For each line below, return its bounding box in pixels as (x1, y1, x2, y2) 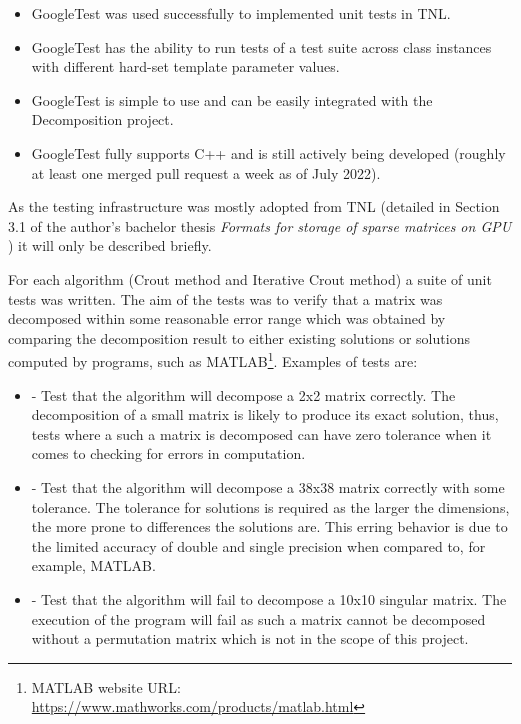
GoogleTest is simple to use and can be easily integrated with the (31, 89, 433, 110)
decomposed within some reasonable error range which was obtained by (8, 308, 446, 329)
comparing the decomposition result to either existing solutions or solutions (8, 327, 470, 348)
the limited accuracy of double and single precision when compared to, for (31, 535, 486, 556)
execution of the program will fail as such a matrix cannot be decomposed (31, 608, 486, 629)
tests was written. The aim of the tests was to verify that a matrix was (8, 288, 443, 309)
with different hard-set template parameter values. (31, 56, 340, 77)
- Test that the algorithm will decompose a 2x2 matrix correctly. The (31, 384, 456, 405)
